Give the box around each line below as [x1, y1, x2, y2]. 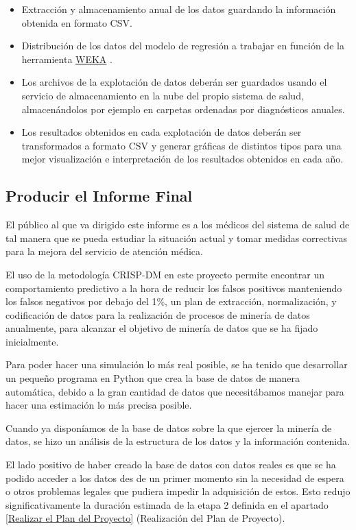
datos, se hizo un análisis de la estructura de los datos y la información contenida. [5, 434, 350, 448]
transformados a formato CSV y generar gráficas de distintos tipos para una [21, 138, 342, 152]
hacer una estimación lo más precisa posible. [5, 398, 192, 412]
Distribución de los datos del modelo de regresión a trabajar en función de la [21, 38, 344, 53]
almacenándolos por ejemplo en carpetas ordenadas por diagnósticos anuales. [21, 101, 345, 116]
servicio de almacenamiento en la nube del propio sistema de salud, [21, 88, 304, 102]
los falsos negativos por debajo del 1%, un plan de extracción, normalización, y [5, 294, 337, 309]
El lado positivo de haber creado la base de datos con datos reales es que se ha [5, 457, 336, 472]
